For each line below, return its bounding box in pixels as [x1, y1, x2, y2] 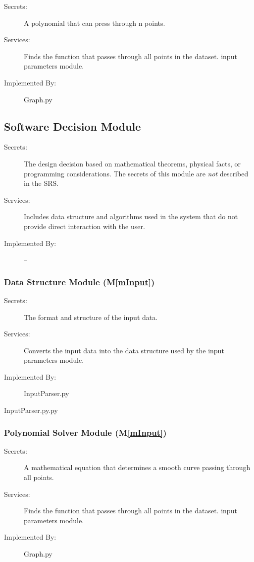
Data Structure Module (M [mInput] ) [4, 275, 155, 288]
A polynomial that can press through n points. [24, 17, 165, 28]
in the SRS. [24, 178, 59, 188]
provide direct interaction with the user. [24, 221, 145, 231]
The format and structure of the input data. [24, 312, 158, 322]
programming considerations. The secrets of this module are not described [24, 168, 249, 178]
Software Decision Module [4, 118, 141, 134]
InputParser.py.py [4, 405, 58, 415]
